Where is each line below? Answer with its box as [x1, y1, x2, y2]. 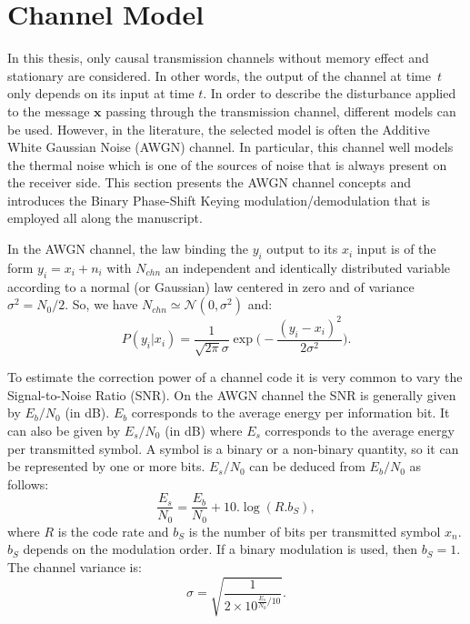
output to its [266, 239, 338, 258]
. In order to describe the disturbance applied [203, 84, 456, 103]
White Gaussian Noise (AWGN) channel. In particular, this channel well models [7, 137, 454, 156]
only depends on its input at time [7, 84, 195, 103]
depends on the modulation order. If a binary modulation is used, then [23, 539, 418, 559]
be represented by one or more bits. [7, 457, 205, 476]
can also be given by [7, 420, 121, 439]
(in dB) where [165, 420, 243, 439]
